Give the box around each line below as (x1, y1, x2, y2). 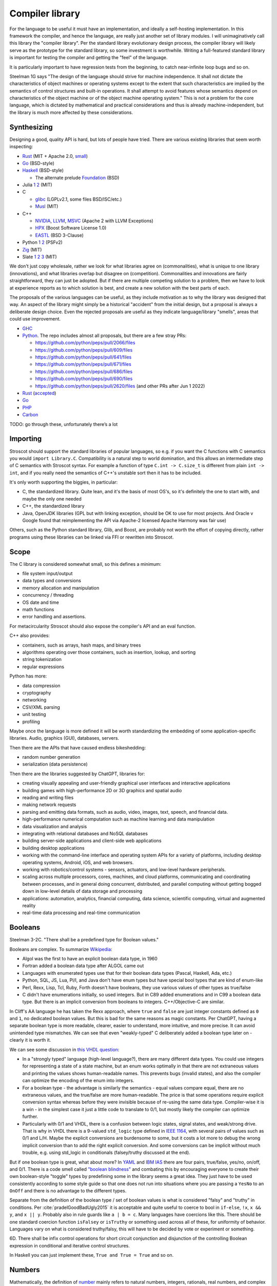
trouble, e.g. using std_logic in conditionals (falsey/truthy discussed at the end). (22, 1150, 191, 1156)
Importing (9, 435, 42, 443)
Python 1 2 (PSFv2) (22, 239, 63, 245)
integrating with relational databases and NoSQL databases (22, 830, 148, 836)
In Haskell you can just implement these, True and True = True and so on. (9, 1252, 174, 1258)
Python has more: (9, 673, 47, 679)
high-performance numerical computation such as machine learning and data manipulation (22, 816, 215, 823)
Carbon (22, 412, 38, 418)
